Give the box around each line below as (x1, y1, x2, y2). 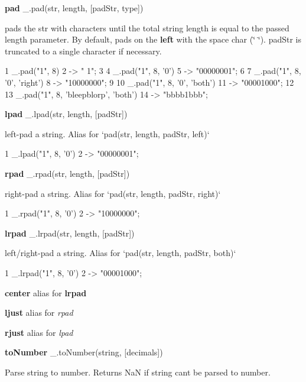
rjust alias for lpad (5, 326, 73, 338)
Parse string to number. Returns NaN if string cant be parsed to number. (5, 365, 271, 378)
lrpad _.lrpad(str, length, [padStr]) (5, 226, 135, 239)
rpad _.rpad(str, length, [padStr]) (5, 167, 130, 179)
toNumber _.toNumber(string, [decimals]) (5, 346, 163, 358)
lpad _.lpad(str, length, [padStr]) (5, 108, 128, 120)
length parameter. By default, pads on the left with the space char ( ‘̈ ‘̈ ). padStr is (5, 33, 301, 46)
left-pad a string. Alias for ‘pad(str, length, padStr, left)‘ (5, 127, 210, 140)
